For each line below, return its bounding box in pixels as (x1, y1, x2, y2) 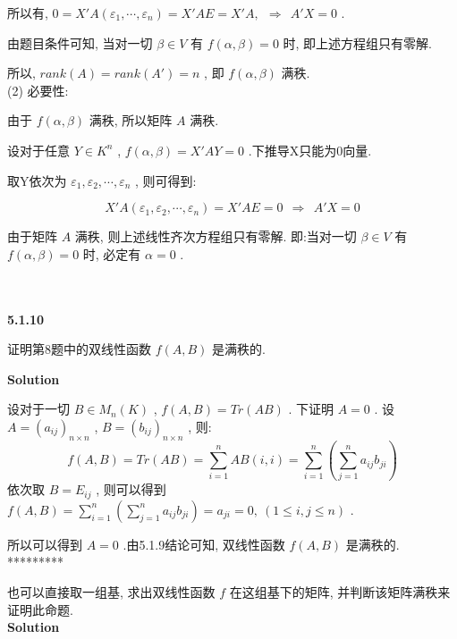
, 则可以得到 (96, 480, 166, 499)
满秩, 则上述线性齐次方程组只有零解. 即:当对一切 (74, 227, 357, 246)
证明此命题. (7, 600, 73, 618)
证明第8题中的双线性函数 (7, 340, 151, 358)
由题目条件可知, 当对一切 (7, 33, 153, 52)
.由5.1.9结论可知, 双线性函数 (123, 534, 285, 553)
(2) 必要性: (7, 80, 69, 99)
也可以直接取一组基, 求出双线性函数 (7, 583, 216, 601)
